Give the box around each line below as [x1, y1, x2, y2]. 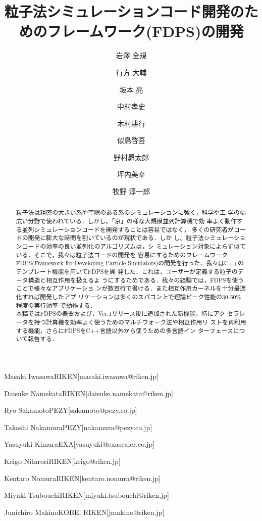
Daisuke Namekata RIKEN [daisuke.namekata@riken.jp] [4, 388, 173, 398]
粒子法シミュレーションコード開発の [4, 1, 244, 22]
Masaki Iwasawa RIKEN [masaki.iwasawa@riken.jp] [4, 370, 159, 381]
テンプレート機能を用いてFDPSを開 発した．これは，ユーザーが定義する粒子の [16, 267, 238, 276]
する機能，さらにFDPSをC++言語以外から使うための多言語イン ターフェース [16, 326, 233, 335]
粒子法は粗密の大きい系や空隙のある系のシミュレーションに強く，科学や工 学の [16, 208, 240, 217]
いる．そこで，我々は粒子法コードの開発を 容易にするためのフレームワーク [16, 250, 228, 259]
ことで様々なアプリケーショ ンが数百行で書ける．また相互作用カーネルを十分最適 [16, 284, 246, 293]
